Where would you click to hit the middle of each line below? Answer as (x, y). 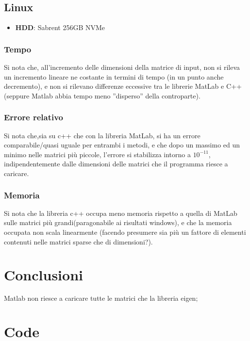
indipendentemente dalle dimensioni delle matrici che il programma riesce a (116, 164)
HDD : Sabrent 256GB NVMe (60, 27)
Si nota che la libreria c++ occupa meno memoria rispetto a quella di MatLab (121, 213)
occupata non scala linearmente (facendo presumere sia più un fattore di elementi (125, 232)
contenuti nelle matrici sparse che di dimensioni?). (78, 241)
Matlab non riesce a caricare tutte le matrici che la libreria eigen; (101, 298)
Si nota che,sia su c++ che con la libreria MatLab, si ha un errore (102, 135)
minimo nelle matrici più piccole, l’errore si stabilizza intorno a (97, 154)
